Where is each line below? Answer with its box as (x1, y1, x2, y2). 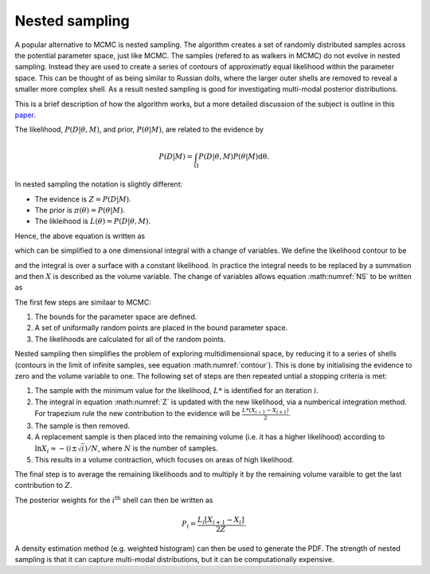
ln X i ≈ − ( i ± (34, 443, 78, 454)
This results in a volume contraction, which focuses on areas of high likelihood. (34, 454, 295, 464)
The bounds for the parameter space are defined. (34, 312, 197, 322)
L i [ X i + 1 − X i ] (197, 515, 244, 526)
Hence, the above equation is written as (14, 231, 146, 241)
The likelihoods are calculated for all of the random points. (34, 334, 226, 344)
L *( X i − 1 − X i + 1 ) (241, 407, 290, 415)
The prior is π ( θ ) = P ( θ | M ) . (34, 205, 125, 214)
